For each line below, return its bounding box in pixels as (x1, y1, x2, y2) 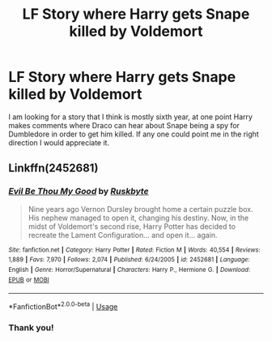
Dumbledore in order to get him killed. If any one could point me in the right (8, 129, 259, 139)
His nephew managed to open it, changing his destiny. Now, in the (28, 213, 249, 222)
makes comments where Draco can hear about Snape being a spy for (8, 120, 240, 130)
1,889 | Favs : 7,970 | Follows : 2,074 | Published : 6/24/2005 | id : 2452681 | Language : (8, 256, 250, 264)
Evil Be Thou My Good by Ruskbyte (8, 186, 149, 197)
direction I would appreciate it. (8, 137, 110, 147)
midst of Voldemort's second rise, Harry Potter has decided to (28, 221, 236, 231)
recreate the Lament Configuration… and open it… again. (28, 230, 218, 240)
